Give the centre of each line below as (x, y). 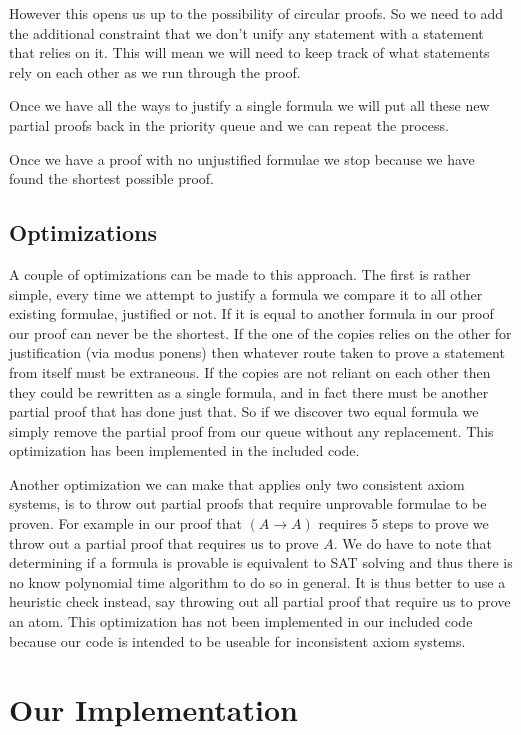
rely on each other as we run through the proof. (155, 71)
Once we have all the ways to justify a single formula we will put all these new (249, 105)
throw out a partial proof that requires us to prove (164, 542)
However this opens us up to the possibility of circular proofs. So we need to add (256, 13)
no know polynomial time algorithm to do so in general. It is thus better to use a (257, 581)
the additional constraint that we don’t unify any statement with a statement (246, 32)
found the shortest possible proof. (111, 178)
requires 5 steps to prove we (403, 523)
